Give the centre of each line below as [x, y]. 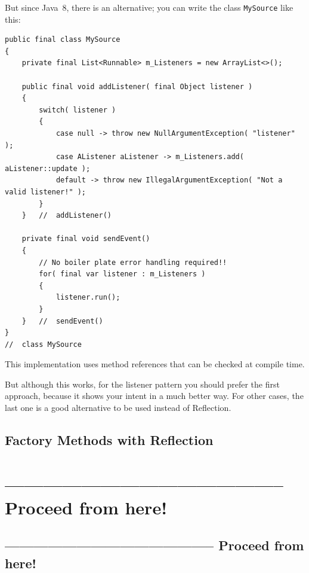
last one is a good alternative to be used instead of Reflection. [118, 408]
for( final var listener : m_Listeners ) [122, 274]
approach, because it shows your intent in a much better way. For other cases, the [154, 396]
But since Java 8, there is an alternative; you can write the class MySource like [149, 7]
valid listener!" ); [46, 192]
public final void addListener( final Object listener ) [137, 86]
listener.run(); [88, 298]
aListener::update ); [48, 168]
